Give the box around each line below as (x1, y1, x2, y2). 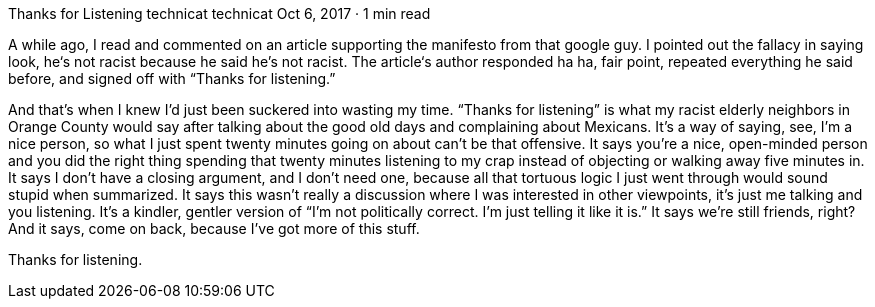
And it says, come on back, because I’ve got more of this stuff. (8, 220, 420, 237)
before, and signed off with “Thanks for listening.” (8, 70, 336, 87)
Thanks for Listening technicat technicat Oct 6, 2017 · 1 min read (8, 5, 431, 22)
